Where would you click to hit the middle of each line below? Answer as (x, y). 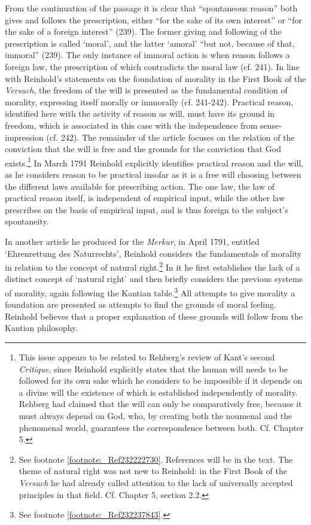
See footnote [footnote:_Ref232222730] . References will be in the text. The (156, 459)
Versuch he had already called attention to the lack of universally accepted (156, 482)
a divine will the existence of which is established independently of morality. (158, 392)
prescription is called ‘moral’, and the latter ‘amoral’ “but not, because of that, (150, 43)
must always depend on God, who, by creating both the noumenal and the (155, 415)
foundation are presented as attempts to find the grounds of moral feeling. (141, 304)
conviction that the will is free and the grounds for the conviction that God (143, 149)
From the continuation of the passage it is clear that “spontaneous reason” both (151, 8)
